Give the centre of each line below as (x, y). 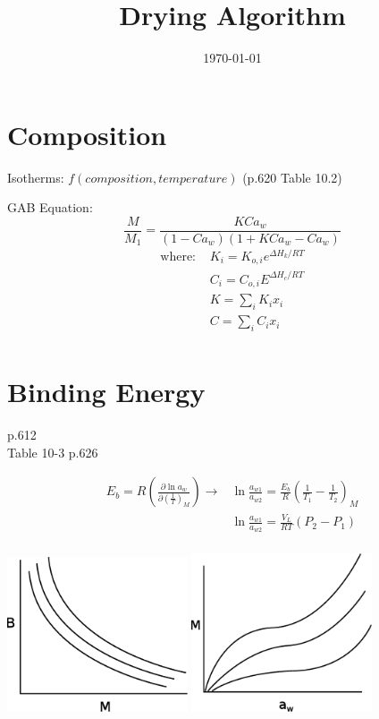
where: (178, 257)
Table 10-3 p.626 (53, 452)
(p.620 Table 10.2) (292, 177)
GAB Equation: (50, 207)
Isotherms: (36, 177)
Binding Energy (106, 392)
